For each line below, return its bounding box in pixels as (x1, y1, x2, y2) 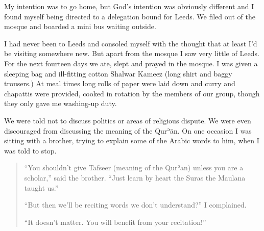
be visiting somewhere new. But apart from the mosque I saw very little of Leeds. (4, 48, 259, 59)
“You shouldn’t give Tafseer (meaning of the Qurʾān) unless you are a (24, 162, 244, 173)
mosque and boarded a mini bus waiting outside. (4, 21, 156, 32)
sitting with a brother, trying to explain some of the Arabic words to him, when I (4, 135, 259, 146)
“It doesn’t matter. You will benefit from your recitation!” (24, 216, 206, 227)
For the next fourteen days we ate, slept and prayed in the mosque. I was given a (4, 58, 258, 68)
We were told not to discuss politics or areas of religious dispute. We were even (4, 115, 251, 125)
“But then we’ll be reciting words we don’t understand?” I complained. (24, 199, 247, 210)
